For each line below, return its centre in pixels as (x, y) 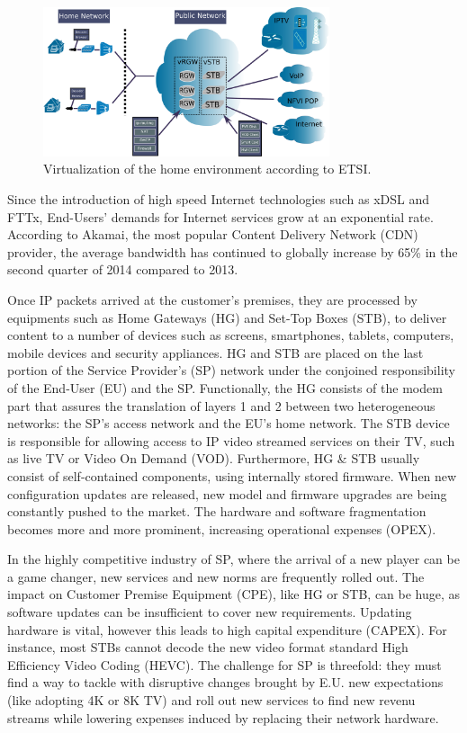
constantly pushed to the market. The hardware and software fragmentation (217, 511)
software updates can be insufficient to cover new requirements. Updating (210, 612)
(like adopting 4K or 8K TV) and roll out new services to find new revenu (211, 700)
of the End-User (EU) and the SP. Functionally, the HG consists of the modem (225, 387)
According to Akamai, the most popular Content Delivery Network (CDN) (213, 234)
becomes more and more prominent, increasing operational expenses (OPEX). (222, 528)
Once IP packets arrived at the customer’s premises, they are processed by (212, 299)
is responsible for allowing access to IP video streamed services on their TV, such (231, 440)
